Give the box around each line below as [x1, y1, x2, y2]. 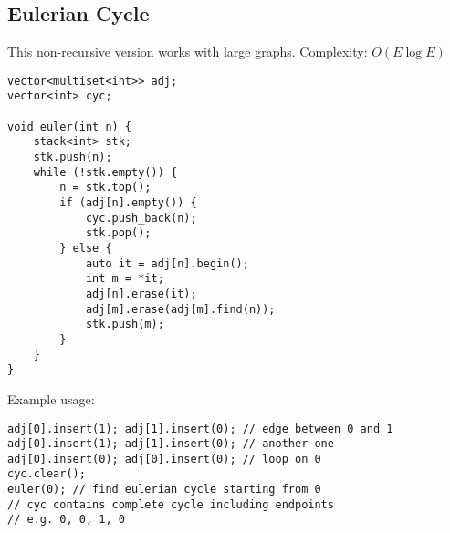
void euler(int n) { [7, 120, 132, 133]
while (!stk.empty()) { [33, 165, 178, 179]
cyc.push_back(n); [85, 211, 197, 225]
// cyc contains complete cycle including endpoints [7, 497, 334, 511]
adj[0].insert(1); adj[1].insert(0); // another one [7, 437, 334, 451]
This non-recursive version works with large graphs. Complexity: [7, 42, 368, 61]
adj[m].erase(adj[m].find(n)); [85, 302, 276, 316]
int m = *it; [85, 272, 164, 286]
